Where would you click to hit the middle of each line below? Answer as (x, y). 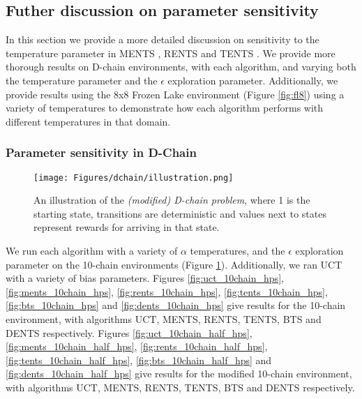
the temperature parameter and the (82, 80)
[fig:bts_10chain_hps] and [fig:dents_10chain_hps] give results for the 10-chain (176, 305)
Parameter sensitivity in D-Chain (101, 152)
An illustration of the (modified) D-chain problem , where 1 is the (172, 200)
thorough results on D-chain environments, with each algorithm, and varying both (181, 67)
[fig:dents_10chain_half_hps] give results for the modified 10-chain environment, (179, 374)
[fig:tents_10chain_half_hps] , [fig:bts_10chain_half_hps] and (139, 360)
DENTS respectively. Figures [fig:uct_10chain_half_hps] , (129, 332)
